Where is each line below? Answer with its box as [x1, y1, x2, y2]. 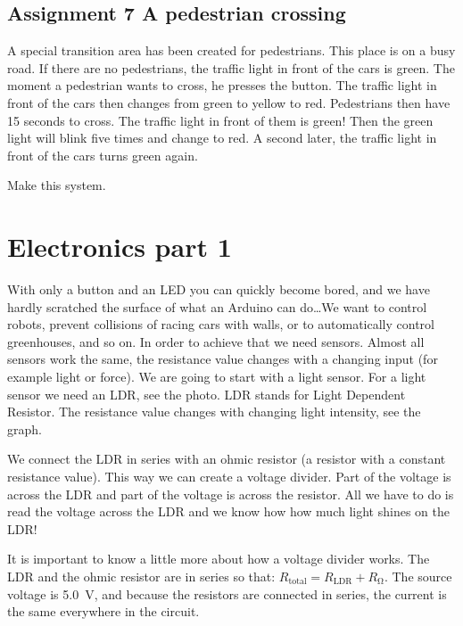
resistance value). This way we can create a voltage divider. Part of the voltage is [7, 467, 451, 486]
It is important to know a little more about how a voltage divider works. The [7, 549, 430, 568]
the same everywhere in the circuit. [7, 602, 200, 621]
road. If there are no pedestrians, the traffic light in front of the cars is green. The [7, 58, 455, 77]
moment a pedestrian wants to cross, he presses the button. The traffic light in [7, 76, 437, 95]
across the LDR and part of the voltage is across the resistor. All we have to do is [7, 484, 454, 503]
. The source [384, 566, 452, 585]
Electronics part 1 [7, 228, 232, 265]
